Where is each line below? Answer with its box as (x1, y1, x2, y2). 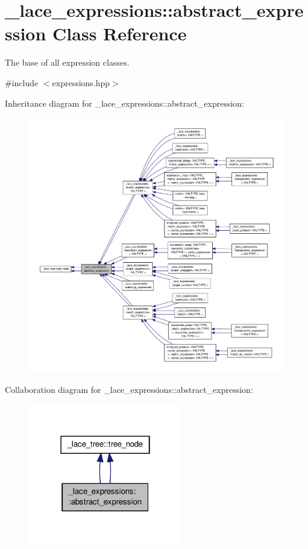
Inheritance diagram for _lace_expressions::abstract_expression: (5, 96, 244, 109)
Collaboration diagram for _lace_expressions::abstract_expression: (5, 383, 253, 395)
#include (5, 76, 39, 89)
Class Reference (52, 21, 187, 46)
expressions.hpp (52, 76, 110, 89)
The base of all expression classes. (5, 56, 130, 69)
